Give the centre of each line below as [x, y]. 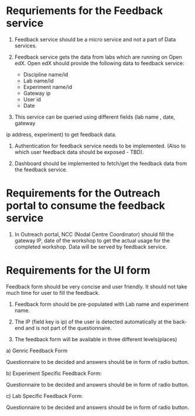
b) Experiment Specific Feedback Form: [54, 373]
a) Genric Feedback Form [37, 350]
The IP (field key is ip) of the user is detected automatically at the [93, 322]
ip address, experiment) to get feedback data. [61, 134]
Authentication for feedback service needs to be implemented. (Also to [100, 146]
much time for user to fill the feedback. [53, 293]
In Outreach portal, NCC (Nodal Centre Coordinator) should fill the [94, 234]
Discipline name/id [46, 74]
